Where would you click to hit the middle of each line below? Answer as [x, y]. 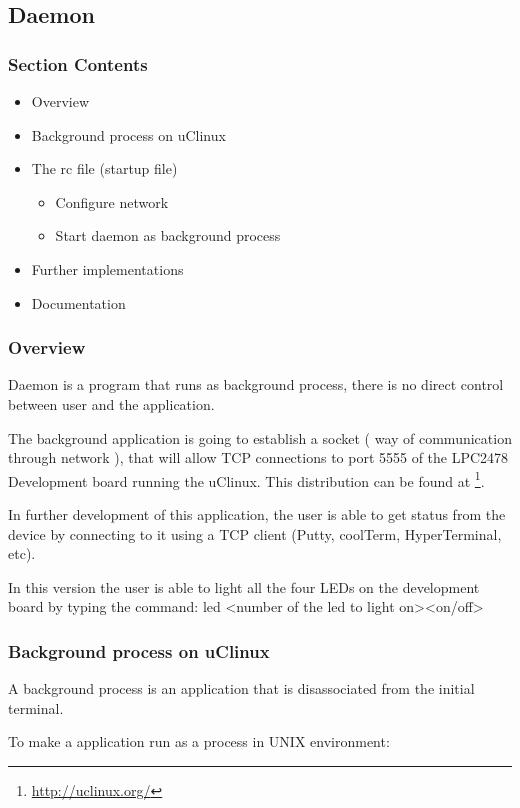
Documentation [78, 302]
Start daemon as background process [168, 235]
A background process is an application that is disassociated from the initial [241, 688]
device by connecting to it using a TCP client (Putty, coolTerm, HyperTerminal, [255, 533]
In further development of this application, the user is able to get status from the [257, 514]
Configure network [112, 201]
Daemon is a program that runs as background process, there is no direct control [256, 384]
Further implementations [107, 268]
